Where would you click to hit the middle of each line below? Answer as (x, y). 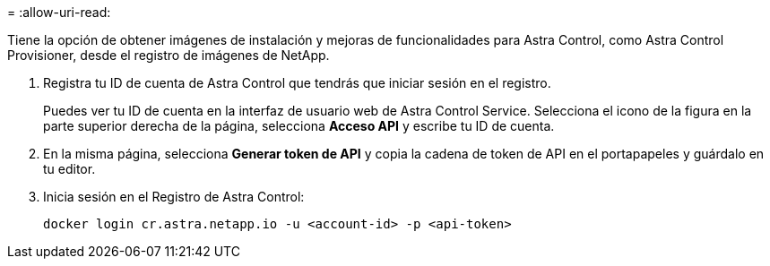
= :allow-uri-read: (59, 12)
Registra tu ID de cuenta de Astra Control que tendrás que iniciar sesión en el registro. (297, 83)
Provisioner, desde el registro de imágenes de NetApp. (169, 55)
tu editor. (69, 169)
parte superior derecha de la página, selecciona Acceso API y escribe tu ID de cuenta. (299, 126)
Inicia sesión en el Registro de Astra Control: (174, 197)
